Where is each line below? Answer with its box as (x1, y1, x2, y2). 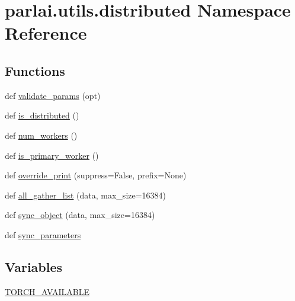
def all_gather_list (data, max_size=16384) (5, 188, 166, 201)
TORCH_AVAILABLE (5, 285, 89, 297)
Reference (5, 21, 87, 45)
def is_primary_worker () (5, 149, 99, 161)
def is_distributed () (5, 109, 79, 121)
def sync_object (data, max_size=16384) (5, 209, 155, 221)
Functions (5, 61, 65, 79)
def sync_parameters (5, 228, 81, 241)
